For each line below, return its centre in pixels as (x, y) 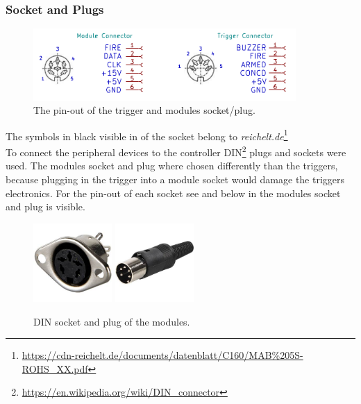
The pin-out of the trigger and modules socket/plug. (144, 110)
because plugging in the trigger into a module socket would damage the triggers (175, 179)
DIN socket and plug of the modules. (112, 321)
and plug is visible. (45, 207)
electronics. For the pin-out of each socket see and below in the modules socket (173, 193)
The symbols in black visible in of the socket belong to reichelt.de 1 (147, 135)
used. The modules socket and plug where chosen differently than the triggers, (172, 166)
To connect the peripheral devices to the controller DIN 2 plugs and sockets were (176, 151)
